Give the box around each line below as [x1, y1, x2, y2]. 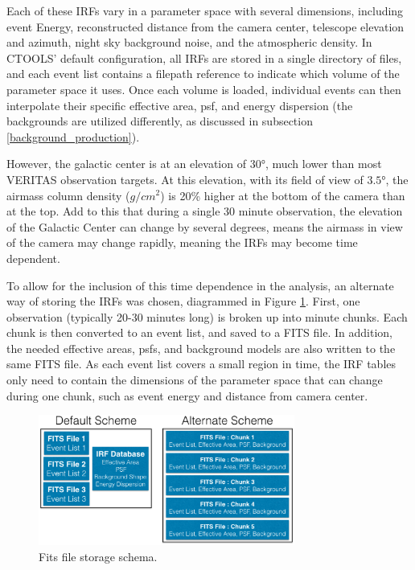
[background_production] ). [6, 128, 140, 145]
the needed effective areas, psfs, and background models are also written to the [6, 339, 396, 356]
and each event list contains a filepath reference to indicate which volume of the [6, 65, 400, 82]
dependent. [6, 249, 60, 266]
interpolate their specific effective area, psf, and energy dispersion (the [6, 96, 353, 113]
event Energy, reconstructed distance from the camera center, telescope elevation [6, 18, 405, 35]
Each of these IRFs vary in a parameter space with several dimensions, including [6, 2, 404, 18]
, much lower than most [265, 155, 382, 172]
